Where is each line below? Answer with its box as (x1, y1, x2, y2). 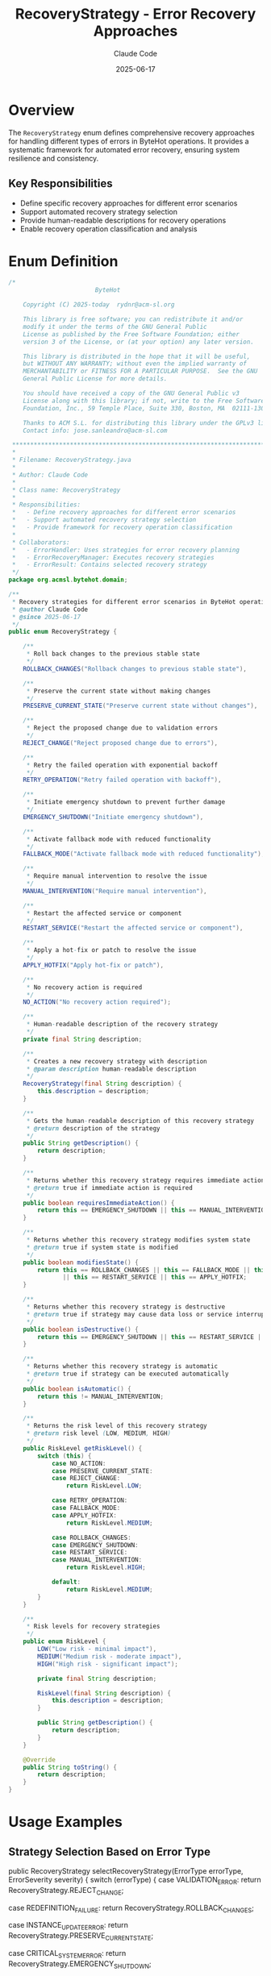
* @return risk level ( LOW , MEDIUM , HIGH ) (26, 1429, 172, 1437)
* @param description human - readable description (26, 1065, 197, 1073)
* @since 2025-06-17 (11, 613, 81, 621)
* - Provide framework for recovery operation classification (11, 523, 232, 532)
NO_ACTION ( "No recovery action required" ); (23, 998, 172, 1006)
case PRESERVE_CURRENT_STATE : (51, 1466, 153, 1475)
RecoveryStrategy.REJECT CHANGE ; (8, 1885, 124, 1897)
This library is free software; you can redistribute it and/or (23, 315, 244, 323)
